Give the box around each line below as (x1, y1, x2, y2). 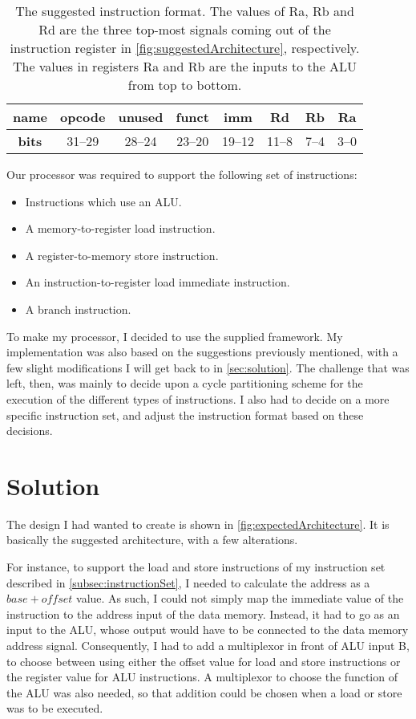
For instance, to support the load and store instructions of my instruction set (6, 559, 386, 575)
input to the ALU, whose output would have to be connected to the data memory (6, 621, 409, 638)
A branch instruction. (25, 300, 131, 317)
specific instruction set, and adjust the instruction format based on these (6, 406, 364, 423)
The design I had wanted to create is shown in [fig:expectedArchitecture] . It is (6, 515, 390, 532)
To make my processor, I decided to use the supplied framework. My (6, 327, 343, 344)
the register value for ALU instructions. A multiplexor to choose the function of (6, 668, 398, 685)
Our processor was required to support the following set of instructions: (6, 166, 357, 182)
